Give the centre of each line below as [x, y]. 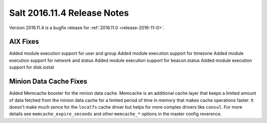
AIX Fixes [24, 42]
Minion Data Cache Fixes [48, 82]
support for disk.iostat [32, 67]
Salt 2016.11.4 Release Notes [69, 13]
